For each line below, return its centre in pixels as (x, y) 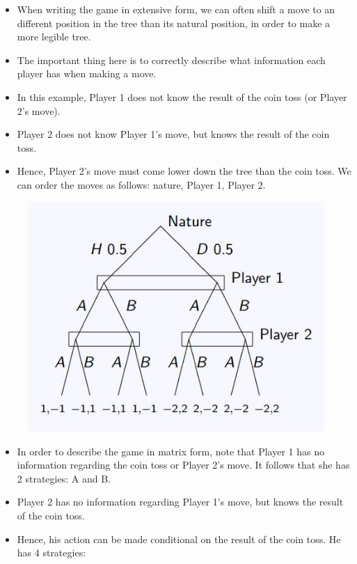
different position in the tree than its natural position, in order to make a (174, 23)
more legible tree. (54, 37)
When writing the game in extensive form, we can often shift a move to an (176, 9)
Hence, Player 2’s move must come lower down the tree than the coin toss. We (184, 171)
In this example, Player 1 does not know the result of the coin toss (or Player (182, 96)
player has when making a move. (87, 73)
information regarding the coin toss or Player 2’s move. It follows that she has (183, 465)
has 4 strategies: (51, 553)
